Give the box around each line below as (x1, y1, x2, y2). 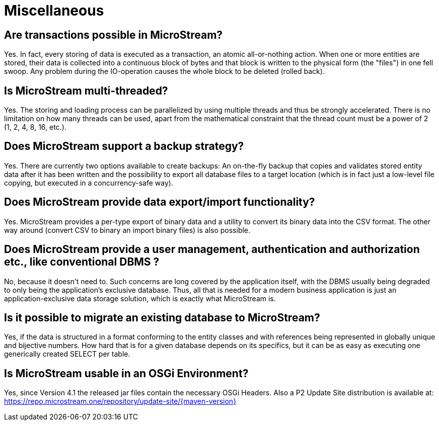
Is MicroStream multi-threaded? (4, 84, 168, 97)
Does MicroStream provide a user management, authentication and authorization (4, 243, 420, 256)
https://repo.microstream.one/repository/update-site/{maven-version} (4, 397, 237, 406)
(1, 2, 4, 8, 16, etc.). (4, 123, 66, 132)
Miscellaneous (4, 2, 104, 19)
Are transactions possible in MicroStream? (4, 28, 223, 41)
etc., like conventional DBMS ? (4, 256, 160, 269)
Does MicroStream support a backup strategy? (4, 140, 244, 153)
